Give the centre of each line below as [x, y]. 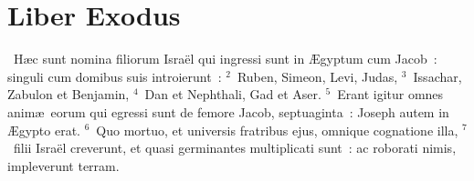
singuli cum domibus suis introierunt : [115, 76]
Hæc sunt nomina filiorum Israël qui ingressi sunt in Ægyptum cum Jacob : [225, 59]
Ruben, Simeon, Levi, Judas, [317, 76]
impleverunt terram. [63, 165]
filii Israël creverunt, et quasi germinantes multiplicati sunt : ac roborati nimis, [235, 148]
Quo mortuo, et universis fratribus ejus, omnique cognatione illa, [277, 130]
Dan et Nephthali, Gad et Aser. [233, 94]
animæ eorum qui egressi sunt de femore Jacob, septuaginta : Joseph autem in [228, 111]
